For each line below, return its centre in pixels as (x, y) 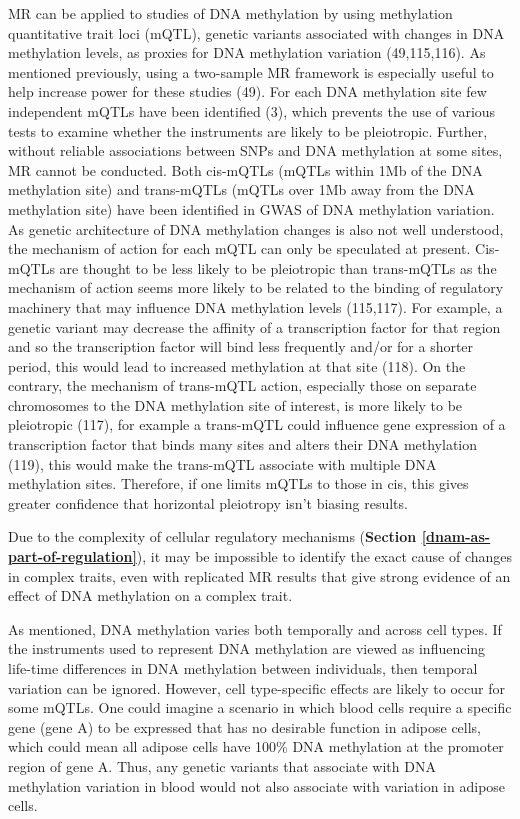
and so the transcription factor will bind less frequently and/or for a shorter (241, 346)
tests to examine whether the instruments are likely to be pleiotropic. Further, (248, 130)
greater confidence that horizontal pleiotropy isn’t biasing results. (208, 502)
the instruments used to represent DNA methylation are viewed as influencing (247, 648)
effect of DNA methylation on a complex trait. (150, 595)
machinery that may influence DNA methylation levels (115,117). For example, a (255, 306)
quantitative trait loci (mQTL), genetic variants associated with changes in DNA (256, 32)
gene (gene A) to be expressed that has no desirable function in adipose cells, (245, 726)
